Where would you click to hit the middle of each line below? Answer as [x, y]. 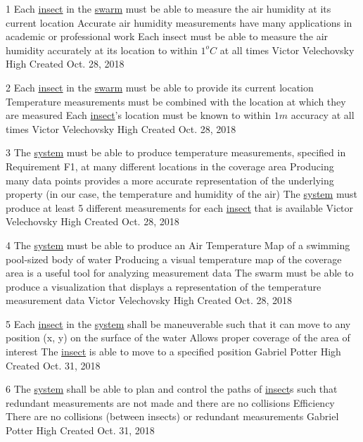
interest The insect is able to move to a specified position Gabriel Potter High [173, 352]
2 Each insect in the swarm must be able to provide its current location [160, 87]
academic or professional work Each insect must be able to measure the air [167, 36]
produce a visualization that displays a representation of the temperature [164, 286]
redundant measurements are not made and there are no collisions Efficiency [170, 402]
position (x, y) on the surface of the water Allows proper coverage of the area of [178, 337]
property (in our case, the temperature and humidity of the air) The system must [181, 194]
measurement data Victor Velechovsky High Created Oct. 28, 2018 [149, 300]
